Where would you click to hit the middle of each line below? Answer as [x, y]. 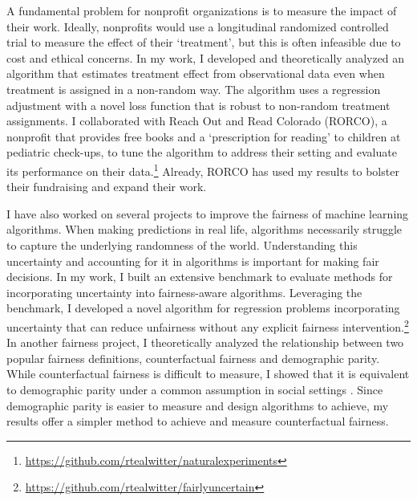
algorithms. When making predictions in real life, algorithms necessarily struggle [204, 229]
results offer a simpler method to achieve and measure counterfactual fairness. [198, 421]
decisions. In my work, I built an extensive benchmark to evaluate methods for [200, 277]
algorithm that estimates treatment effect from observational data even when [196, 73]
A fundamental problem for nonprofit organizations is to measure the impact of [202, 10]
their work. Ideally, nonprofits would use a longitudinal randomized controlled [198, 26]
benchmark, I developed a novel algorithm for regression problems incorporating [203, 308]
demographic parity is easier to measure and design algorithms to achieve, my [198, 405]
